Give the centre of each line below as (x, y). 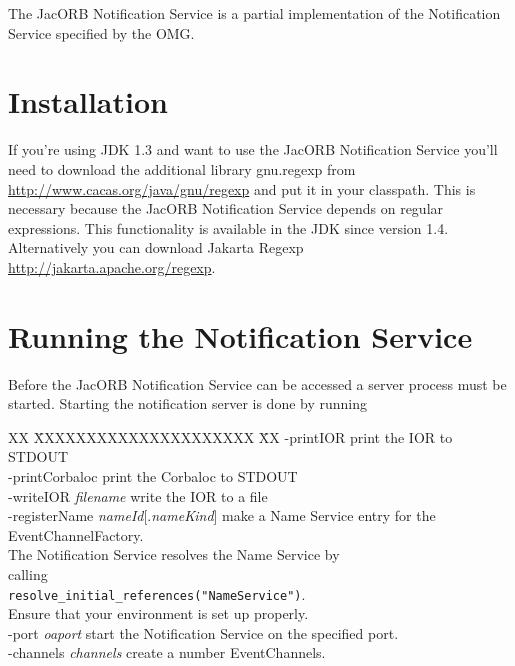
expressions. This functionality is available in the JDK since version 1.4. (228, 227)
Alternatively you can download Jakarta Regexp (156, 247)
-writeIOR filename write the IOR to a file (138, 495)
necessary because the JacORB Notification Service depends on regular (226, 208)
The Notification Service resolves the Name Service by (174, 554)
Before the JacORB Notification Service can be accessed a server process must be (257, 383)
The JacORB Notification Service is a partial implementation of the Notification (254, 13)
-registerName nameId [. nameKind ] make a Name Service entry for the (222, 515)
